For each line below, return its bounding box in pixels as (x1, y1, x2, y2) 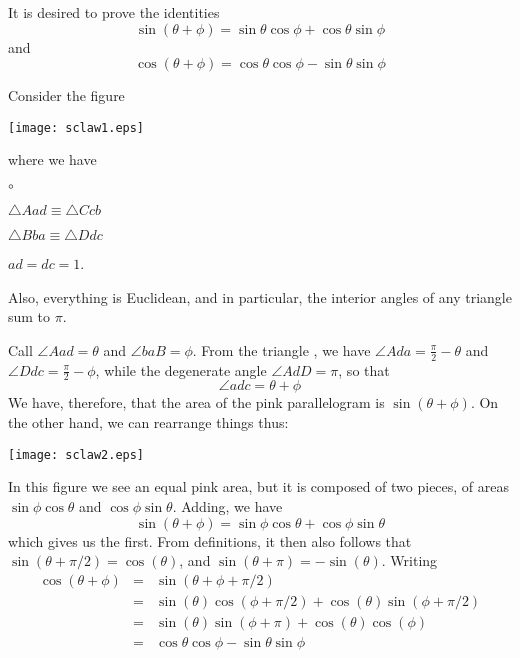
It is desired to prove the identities (8, 2, 220, 22)
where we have (8, 149, 97, 170)
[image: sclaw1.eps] (8, 120, 145, 135)
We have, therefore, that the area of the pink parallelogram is (8, 392, 385, 413)
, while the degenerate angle (95, 359, 267, 380)
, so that (338, 359, 390, 380)
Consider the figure (8, 85, 125, 106)
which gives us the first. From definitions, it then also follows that (8, 530, 412, 551)
